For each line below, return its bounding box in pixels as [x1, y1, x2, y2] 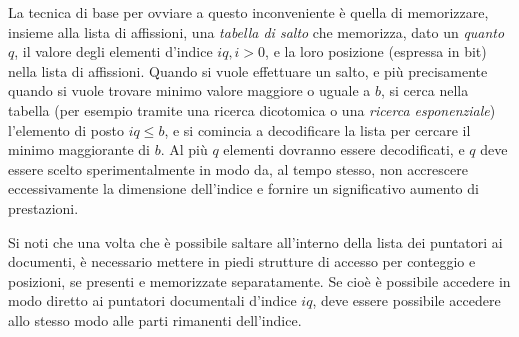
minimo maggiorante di [8, 139, 150, 160]
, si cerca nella [380, 80, 469, 101]
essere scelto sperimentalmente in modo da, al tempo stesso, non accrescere [8, 158, 468, 179]
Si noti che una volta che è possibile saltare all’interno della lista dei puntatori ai [8, 231, 503, 252]
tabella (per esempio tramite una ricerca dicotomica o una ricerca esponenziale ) [8, 99, 496, 120]
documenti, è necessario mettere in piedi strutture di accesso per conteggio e [8, 251, 476, 272]
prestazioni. [8, 197, 79, 218]
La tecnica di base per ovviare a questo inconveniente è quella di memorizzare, [8, 2, 489, 22]
